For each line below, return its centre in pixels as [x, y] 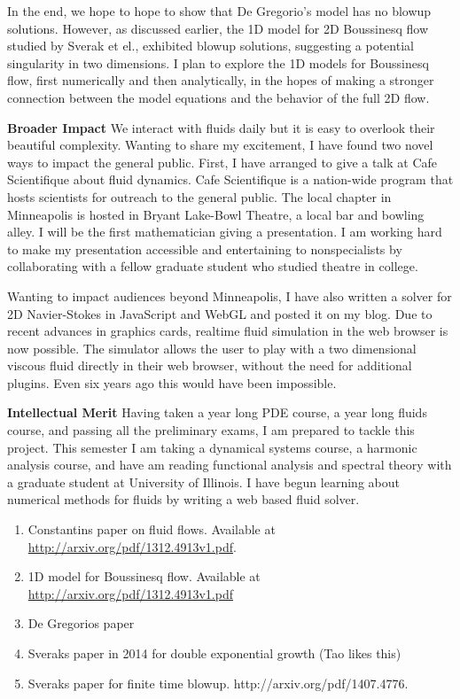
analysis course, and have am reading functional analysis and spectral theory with [230, 465]
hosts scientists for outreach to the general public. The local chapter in [199, 196]
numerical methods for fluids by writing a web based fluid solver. [183, 499]
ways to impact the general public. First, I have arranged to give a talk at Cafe [222, 162]
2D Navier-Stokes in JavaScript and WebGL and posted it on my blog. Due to [220, 313]
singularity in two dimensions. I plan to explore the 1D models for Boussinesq [218, 62]
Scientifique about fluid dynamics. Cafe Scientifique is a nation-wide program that [230, 179]
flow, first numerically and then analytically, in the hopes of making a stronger [221, 80]
